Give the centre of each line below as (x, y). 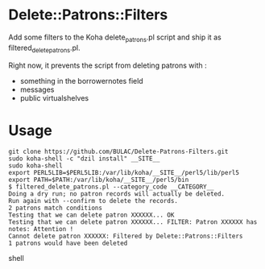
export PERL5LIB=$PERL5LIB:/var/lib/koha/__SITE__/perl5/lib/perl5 (124, 173)
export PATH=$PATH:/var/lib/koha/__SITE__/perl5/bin (99, 180)
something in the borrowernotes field (81, 81)
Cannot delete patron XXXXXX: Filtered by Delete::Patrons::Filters (126, 236)
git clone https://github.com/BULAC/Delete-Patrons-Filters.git (118, 152)
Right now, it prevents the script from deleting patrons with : (108, 65)
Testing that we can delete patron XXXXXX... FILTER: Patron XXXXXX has (133, 222)
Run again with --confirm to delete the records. (93, 201)
